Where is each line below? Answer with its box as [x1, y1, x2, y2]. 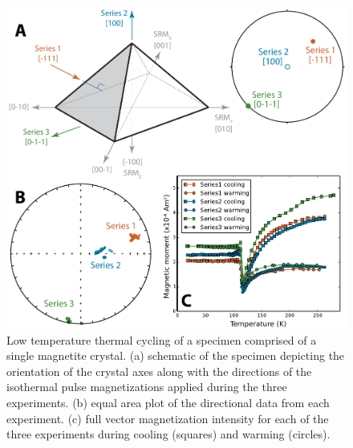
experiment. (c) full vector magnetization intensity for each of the [6, 410, 329, 426]
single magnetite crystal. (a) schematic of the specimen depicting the [6, 347, 345, 364]
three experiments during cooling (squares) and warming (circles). [6, 426, 331, 442]
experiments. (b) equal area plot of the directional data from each [6, 394, 330, 410]
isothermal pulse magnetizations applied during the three [6, 378, 287, 395]
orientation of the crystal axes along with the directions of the [6, 362, 312, 379]
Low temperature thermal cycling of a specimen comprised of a [6, 331, 317, 348]
